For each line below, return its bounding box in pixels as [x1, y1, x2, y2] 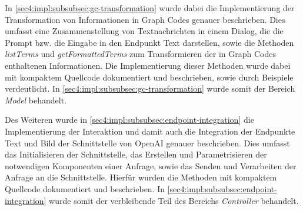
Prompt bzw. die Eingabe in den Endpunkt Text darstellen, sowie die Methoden [5, 36, 294, 48]
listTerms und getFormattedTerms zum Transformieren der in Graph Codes [5, 48, 276, 60]
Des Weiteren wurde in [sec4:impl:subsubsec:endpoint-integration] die [5, 113, 254, 126]
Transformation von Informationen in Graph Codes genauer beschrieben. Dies [5, 13, 285, 25]
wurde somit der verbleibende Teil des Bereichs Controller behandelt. [49, 194, 299, 206]
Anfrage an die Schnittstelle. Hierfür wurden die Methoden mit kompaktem [5, 171, 277, 183]
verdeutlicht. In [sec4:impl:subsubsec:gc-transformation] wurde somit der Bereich [5, 82, 295, 95]
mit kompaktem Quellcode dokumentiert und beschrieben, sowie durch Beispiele [5, 71, 294, 83]
